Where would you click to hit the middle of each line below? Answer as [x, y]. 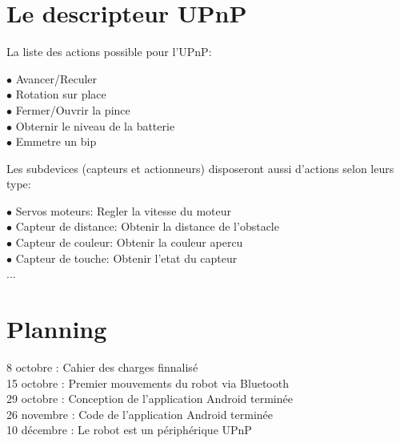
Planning [57, 329]
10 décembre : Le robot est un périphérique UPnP [129, 430]
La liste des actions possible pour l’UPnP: [109, 52]
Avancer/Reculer [56, 78]
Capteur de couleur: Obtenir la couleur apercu [129, 242]
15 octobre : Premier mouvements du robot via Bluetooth [148, 383]
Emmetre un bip [56, 141]
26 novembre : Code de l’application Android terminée [140, 414]
